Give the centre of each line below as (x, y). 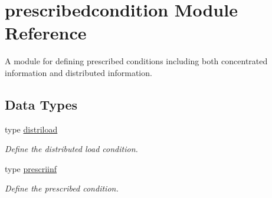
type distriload (31, 129)
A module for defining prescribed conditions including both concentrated (136, 61)
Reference (46, 33)
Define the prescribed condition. (62, 188)
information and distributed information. (78, 72)
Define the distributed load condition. (71, 149)
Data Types (41, 104)
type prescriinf (31, 168)
